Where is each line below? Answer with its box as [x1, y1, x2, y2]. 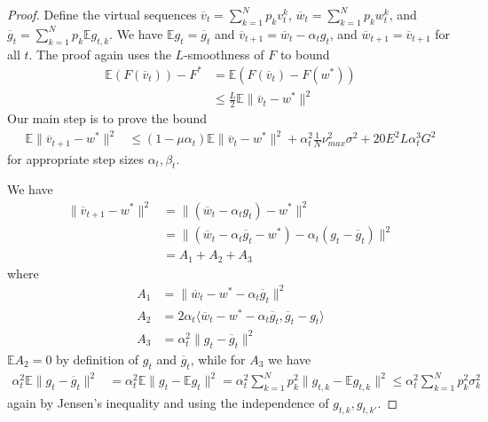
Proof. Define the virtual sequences [7, 5, 197, 23]
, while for [190, 349, 246, 368]
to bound [279, 44, 330, 63]
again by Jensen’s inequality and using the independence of [7, 393, 329, 411]
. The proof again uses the [28, 44, 171, 63]
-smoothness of [184, 44, 264, 63]
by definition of [56, 349, 139, 368]
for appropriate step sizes [7, 149, 144, 168]
